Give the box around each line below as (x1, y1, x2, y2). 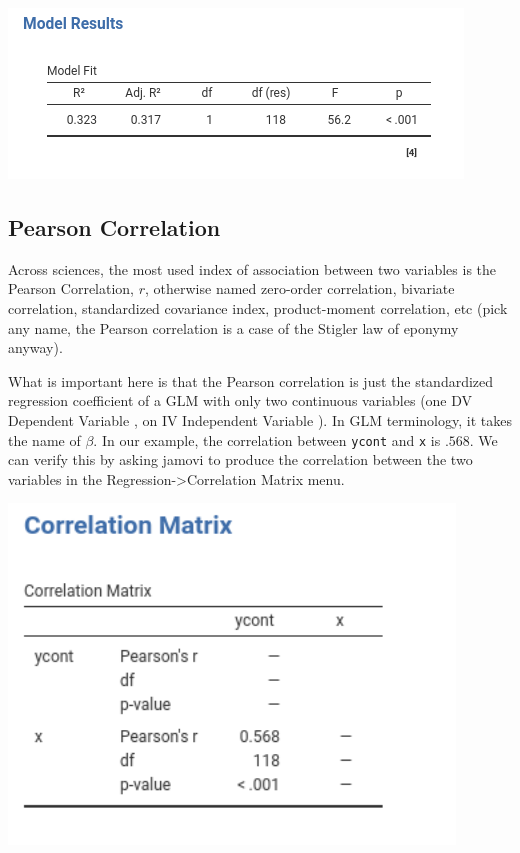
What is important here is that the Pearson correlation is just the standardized (8, 370, 494, 391)
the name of (8, 429, 81, 450)
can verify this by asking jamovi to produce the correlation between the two (8, 449, 473, 470)
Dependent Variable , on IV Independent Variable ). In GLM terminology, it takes (8, 409, 512, 430)
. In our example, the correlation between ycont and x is (93, 429, 441, 450)
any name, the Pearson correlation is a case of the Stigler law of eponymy (8, 317, 459, 338)
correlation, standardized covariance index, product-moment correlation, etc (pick (8, 297, 508, 318)
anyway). (8, 337, 63, 358)
